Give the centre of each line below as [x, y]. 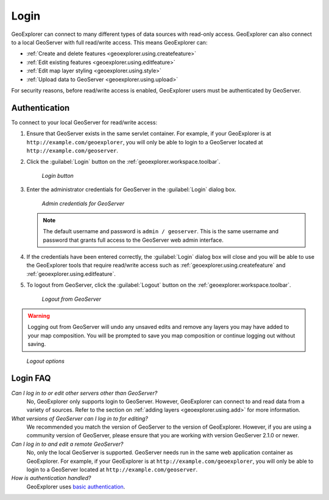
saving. [37, 344]
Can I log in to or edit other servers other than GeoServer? [84, 393]
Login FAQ [31, 379]
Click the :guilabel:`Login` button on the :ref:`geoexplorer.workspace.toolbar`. [123, 162]
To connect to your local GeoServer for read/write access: [84, 122]
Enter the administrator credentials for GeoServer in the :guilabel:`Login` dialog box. [132, 189]
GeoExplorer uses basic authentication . [76, 487]
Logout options [46, 361]
